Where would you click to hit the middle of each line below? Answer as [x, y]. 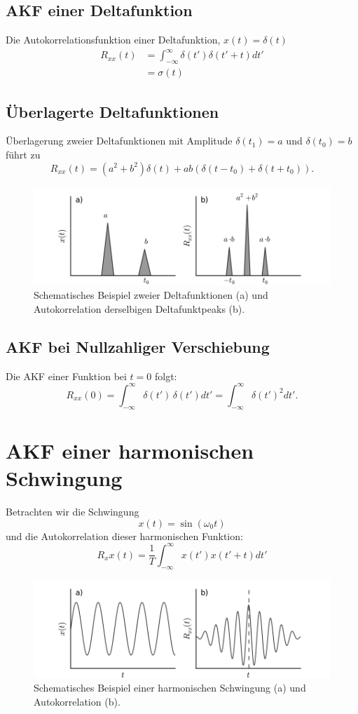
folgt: [166, 376]
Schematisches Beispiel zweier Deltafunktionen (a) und [151, 295]
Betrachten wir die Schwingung [73, 512]
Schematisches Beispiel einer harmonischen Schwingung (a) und [170, 688]
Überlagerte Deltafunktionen [112, 111]
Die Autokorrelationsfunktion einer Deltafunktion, [113, 40]
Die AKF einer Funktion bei [66, 376]
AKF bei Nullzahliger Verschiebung [138, 347]
